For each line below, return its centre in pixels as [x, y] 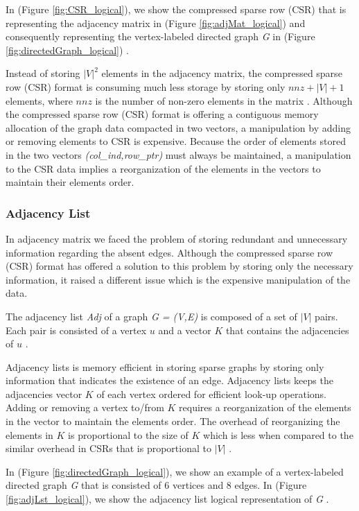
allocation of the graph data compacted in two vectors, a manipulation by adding [178, 127]
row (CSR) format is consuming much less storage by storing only [146, 86]
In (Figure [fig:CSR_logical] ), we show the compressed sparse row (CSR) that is [176, 9]
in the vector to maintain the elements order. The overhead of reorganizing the [173, 421]
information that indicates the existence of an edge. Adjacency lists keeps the [169, 380]
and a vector [185, 330]
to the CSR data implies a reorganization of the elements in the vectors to [163, 168]
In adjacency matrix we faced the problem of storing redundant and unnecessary [177, 238]
